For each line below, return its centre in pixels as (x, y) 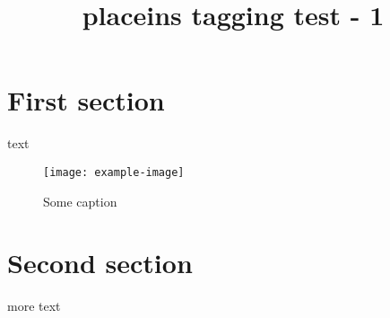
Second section (100, 263)
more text (34, 306)
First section (86, 100)
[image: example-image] (114, 172)
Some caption (80, 201)
